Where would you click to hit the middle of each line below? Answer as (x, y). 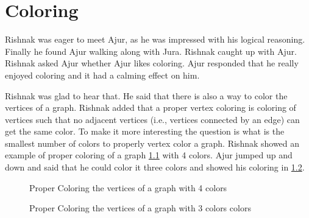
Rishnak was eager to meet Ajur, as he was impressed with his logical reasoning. (155, 39)
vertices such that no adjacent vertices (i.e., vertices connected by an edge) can (152, 119)
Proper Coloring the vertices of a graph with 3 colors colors (140, 208)
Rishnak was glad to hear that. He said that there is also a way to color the (146, 95)
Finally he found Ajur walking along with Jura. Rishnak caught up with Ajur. (151, 51)
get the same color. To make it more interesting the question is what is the (145, 131)
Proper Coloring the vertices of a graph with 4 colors (128, 187)
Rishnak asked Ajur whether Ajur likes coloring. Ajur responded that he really (152, 63)
